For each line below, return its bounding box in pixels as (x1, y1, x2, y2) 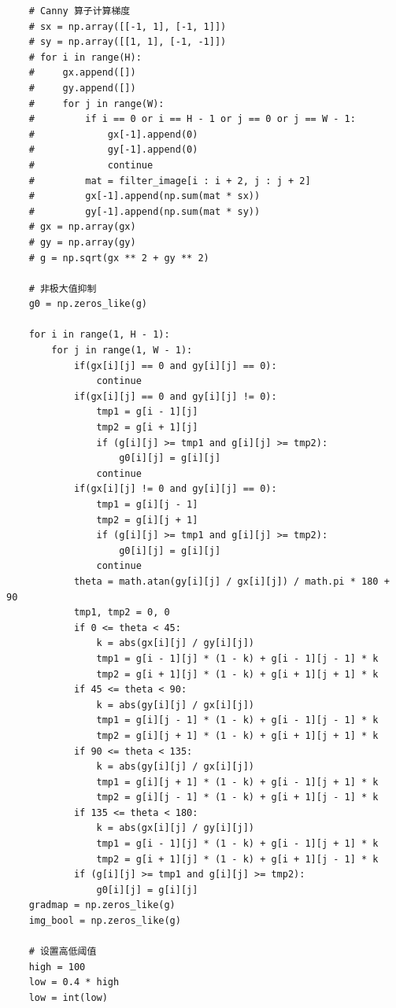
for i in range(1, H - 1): (28, 329, 170, 341)
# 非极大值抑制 (28, 282, 97, 294)
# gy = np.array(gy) (28, 236, 136, 248)
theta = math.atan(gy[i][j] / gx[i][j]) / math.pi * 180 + (73, 575, 390, 587)
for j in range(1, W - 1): (51, 345, 193, 356)
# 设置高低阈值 (28, 946, 97, 958)
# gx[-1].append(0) (28, 128, 198, 140)
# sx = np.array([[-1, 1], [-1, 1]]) (28, 20, 227, 32)
